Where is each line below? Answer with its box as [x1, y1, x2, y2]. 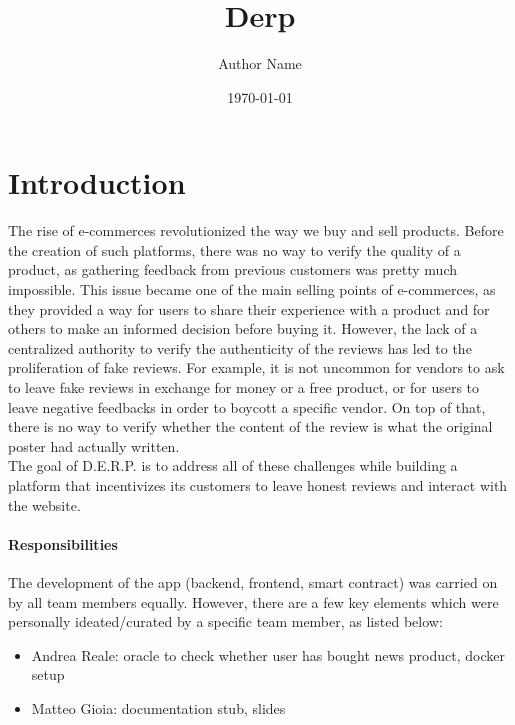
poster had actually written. [8, 435, 180, 456]
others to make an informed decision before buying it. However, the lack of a [8, 318, 478, 339]
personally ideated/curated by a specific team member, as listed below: [8, 611, 443, 632]
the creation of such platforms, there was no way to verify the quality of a [8, 239, 461, 260]
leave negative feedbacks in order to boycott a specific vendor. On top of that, [8, 396, 486, 417]
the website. [8, 494, 81, 515]
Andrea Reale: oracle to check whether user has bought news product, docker [31, 644, 505, 665]
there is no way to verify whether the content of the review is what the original [8, 416, 493, 437]
